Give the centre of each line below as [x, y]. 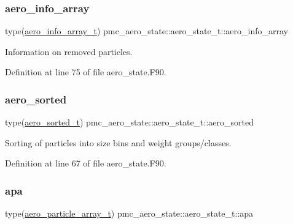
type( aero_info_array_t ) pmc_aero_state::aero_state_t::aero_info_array [146, 31]
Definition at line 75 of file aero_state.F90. [86, 72]
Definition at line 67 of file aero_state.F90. [86, 163]
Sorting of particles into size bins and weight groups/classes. [118, 142]
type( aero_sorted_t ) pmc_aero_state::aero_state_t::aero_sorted [129, 122]
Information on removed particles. [69, 51]
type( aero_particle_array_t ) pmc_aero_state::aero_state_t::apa [129, 213]
